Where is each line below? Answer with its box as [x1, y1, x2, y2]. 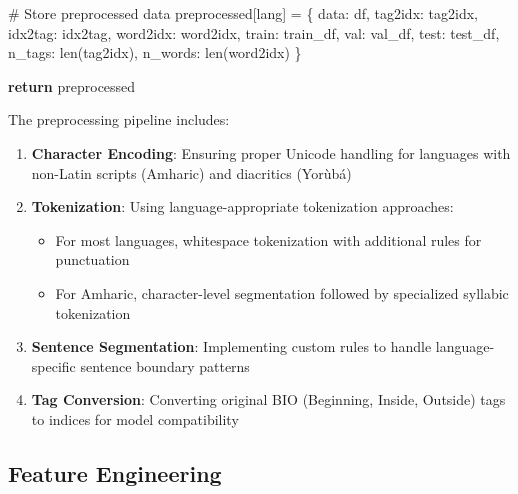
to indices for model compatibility [31, 408, 239, 429]
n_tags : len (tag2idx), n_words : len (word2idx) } [8, 42, 302, 63]
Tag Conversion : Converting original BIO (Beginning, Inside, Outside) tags [31, 389, 506, 410]
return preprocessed [8, 75, 136, 96]
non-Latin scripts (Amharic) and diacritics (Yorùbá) [31, 162, 352, 183]
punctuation [55, 249, 130, 270]
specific [31, 355, 76, 376]
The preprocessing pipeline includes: [8, 109, 230, 130]
